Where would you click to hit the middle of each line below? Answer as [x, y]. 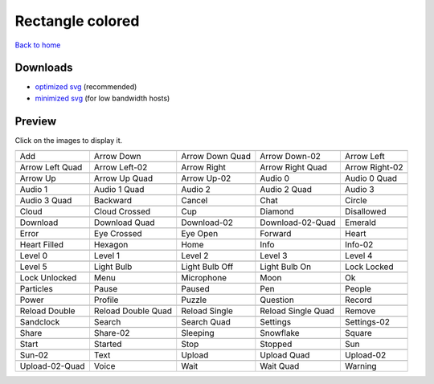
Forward [276, 234]
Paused [195, 289]
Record [358, 300]
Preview [36, 121]
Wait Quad [280, 366]
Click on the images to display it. [69, 140]
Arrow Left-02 [121, 167]
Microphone [204, 278]
